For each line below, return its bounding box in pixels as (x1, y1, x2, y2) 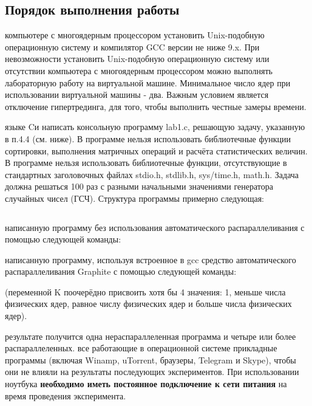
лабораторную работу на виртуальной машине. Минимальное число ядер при (5, 76, 291, 89)
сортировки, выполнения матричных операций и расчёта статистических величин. (5, 144, 308, 157)
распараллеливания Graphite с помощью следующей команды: (5, 265, 237, 278)
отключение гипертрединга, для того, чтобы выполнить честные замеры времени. (5, 100, 307, 112)
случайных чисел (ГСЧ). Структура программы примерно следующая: (5, 191, 264, 204)
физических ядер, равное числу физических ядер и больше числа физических (5, 297, 292, 310)
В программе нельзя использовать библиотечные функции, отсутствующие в (5, 156, 287, 169)
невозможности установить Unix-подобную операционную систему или (5, 52, 270, 65)
